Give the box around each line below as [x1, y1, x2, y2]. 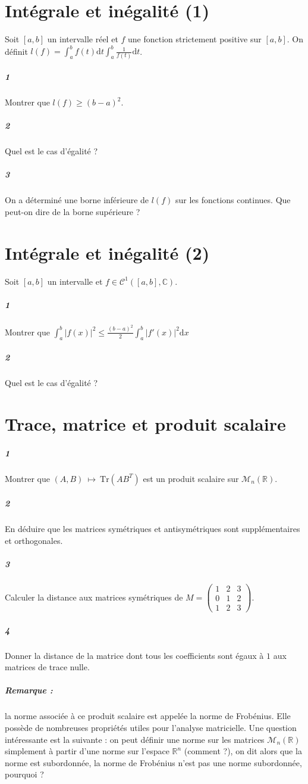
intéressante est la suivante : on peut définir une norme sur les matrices [5, 733, 265, 745]
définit [5, 45, 28, 57]
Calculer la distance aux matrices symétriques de [5, 590, 183, 603]
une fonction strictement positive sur [128, 33, 262, 45]
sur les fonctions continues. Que [175, 194, 291, 206]
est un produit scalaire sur [143, 472, 239, 484]
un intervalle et [47, 275, 103, 287]
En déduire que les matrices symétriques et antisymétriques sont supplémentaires [5, 522, 300, 535]
